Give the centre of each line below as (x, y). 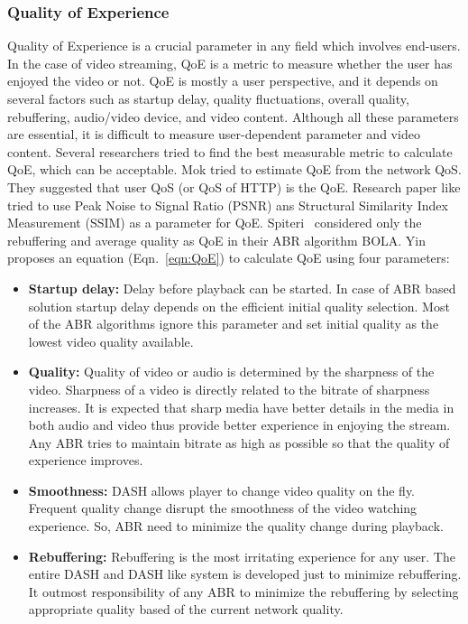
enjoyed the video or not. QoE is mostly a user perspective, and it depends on (223, 81)
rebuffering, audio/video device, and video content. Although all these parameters (233, 116)
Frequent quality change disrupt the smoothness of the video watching (223, 508)
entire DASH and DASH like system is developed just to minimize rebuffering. (245, 574)
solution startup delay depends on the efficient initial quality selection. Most (239, 306)
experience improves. (86, 460)
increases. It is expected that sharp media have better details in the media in (241, 407)
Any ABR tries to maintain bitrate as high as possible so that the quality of (239, 442)
